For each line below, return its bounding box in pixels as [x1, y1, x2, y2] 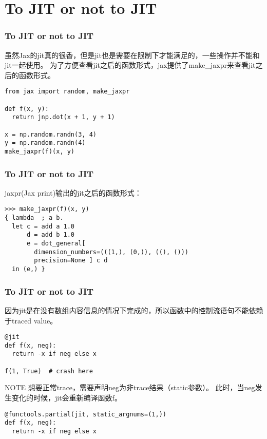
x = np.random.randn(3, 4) [5, 130, 97, 138]
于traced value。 [5, 315, 58, 326]
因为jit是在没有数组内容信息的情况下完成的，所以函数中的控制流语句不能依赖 [5, 304, 263, 315]
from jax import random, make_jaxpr [5, 88, 130, 96]
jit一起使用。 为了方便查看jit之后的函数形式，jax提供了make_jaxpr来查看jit [5, 60, 256, 70]
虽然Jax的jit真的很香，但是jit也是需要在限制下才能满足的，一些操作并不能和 [5, 49, 260, 60]
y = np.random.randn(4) [5, 139, 86, 147]
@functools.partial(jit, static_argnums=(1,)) [5, 410, 166, 418]
